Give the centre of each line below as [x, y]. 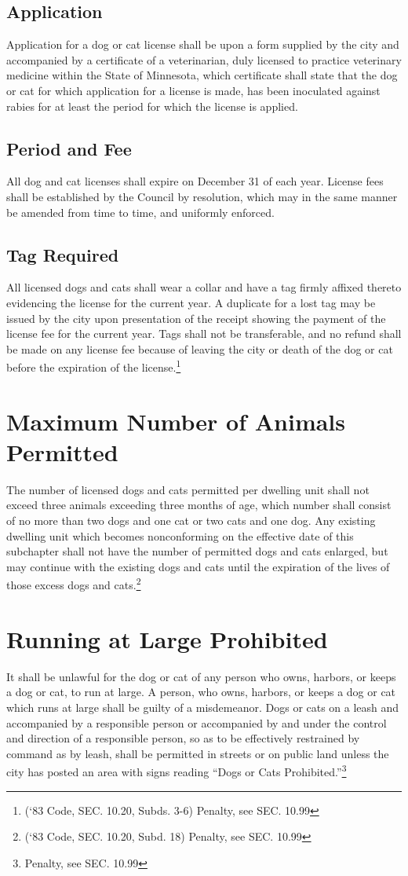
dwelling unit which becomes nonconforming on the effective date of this [180, 535]
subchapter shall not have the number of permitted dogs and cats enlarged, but [197, 551]
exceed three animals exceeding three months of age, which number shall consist [199, 505]
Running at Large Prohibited [167, 638]
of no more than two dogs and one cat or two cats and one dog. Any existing [191, 520]
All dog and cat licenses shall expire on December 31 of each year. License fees [195, 181]
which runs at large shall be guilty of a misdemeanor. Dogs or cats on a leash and [203, 707]
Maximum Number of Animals [176, 421]
